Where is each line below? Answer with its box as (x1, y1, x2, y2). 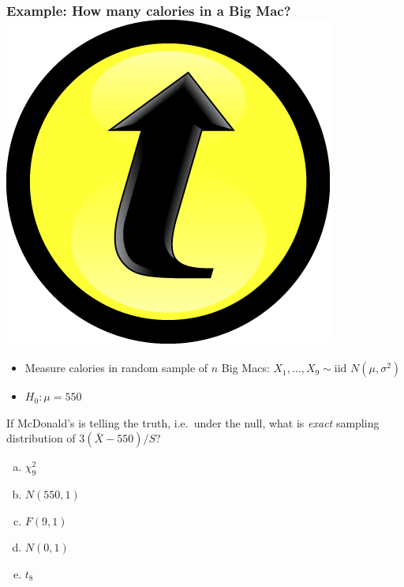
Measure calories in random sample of (24, 359, 208, 376)
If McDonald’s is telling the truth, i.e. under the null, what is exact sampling (6, 414, 380, 431)
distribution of (6, 430, 76, 446)
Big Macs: (221, 359, 270, 376)
